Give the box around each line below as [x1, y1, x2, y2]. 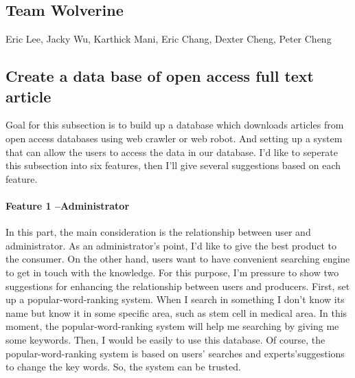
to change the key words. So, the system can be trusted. [5, 359, 241, 374]
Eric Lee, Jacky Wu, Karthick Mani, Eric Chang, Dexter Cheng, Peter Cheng [5, 32, 332, 46]
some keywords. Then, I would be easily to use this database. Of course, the [5, 332, 325, 346]
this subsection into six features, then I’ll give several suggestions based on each [5, 158, 341, 173]
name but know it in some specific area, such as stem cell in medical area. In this [5, 305, 347, 320]
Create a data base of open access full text [5, 65, 314, 87]
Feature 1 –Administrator [5, 198, 130, 212]
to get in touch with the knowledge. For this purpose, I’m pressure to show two [5, 265, 339, 279]
